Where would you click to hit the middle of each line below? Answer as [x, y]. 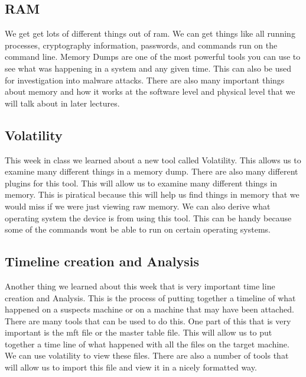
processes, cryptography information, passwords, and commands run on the [141, 45]
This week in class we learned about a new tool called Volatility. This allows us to [153, 159]
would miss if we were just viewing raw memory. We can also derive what [138, 206]
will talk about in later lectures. [62, 103]
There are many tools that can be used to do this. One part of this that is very [148, 320]
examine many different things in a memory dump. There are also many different [152, 171]
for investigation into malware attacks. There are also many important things [145, 80]
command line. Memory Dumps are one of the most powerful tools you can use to [153, 57]
